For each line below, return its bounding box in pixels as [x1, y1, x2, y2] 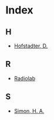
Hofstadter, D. [14, 42, 48, 49]
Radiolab [14, 74, 36, 82]
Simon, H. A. [14, 107, 45, 114]
